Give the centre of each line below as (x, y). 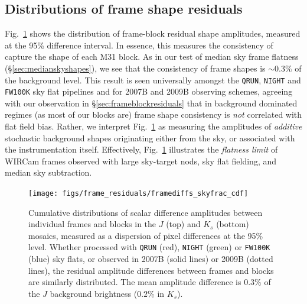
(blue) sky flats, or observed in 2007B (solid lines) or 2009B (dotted (151, 259)
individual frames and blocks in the (92, 224)
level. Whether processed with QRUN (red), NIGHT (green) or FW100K (149, 247)
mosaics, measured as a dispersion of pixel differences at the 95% (146, 235)
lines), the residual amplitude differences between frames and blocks (151, 270)
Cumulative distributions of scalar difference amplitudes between (146, 212)
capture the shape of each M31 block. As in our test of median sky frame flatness (152, 56)
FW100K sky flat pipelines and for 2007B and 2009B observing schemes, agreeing (149, 91)
